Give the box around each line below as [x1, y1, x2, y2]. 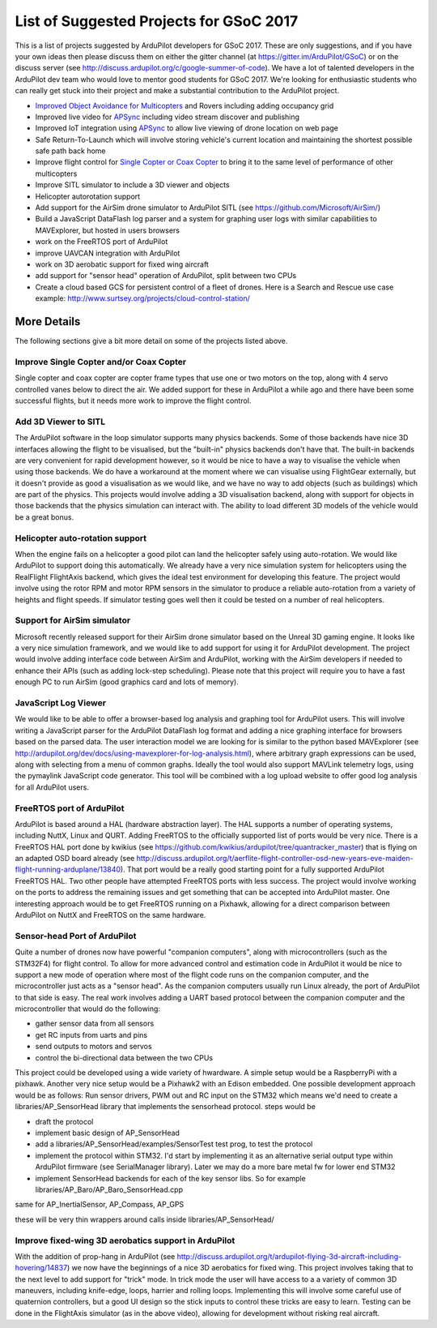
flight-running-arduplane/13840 [15, 864, 121, 875]
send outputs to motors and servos [35, 1042, 153, 1052]
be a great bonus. [15, 512, 74, 522]
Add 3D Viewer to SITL [15, 416, 105, 427]
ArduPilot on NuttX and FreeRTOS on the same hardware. [15, 910, 206, 919]
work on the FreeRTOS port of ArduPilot [35, 237, 168, 246]
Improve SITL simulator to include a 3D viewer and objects [35, 180, 230, 190]
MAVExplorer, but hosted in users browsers [35, 225, 180, 235]
